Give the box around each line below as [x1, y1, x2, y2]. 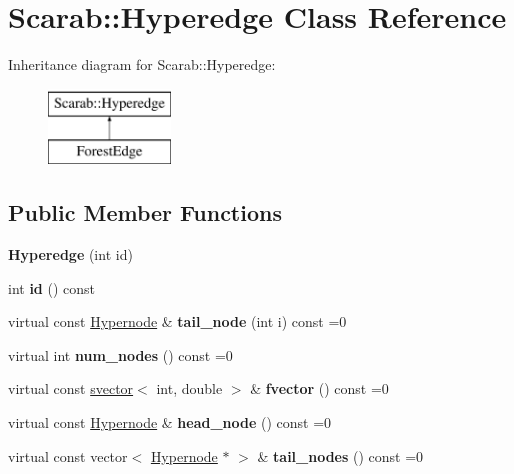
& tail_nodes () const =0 [257, 445, 424, 466]
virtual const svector [8, 378, 134, 399]
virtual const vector [8, 445, 128, 466]
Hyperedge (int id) [8, 244, 133, 265]
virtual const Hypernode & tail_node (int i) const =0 [8, 311, 347, 332]
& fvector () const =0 [250, 378, 389, 399]
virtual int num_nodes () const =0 [8, 344, 233, 365]
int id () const [8, 277, 96, 298]
